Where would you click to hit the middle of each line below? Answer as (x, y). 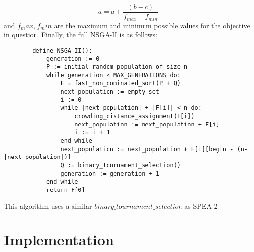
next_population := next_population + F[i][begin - (147, 149)
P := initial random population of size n (117, 67)
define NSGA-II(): (62, 50)
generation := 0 (73, 59)
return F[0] (66, 190)
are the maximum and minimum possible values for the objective (152, 25)
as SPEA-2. (202, 205)
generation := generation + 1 (110, 173)
